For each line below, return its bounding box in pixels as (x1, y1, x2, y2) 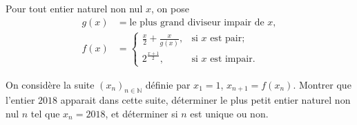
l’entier (6, 93, 35, 107)
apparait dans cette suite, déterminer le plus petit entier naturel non (60, 93, 351, 107)
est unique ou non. (190, 106, 269, 120)
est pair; (210, 34, 245, 44)
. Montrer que (293, 77, 351, 91)
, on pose (151, 1, 189, 15)
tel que (30, 106, 60, 120)
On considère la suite (6, 77, 95, 91)
